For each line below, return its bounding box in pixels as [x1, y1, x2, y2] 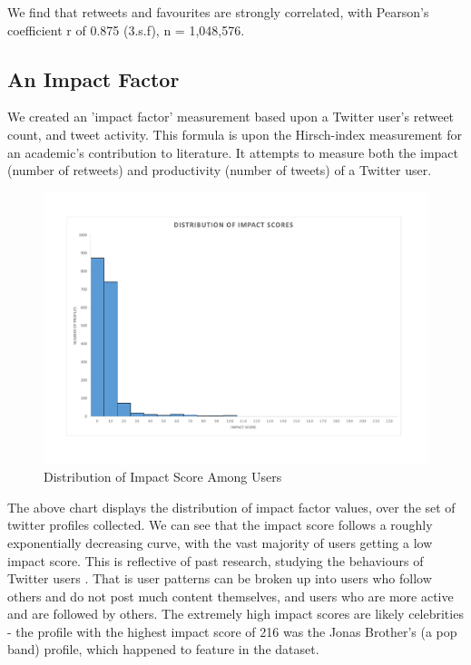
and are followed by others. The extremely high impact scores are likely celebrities [7, 604, 464, 623]
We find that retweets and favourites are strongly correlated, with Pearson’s [7, 3, 429, 21]
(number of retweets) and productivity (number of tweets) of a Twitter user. [7, 161, 432, 180]
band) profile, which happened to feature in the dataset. [7, 640, 319, 659]
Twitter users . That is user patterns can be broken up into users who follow [7, 569, 432, 588]
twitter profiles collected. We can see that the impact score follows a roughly [7, 515, 433, 534]
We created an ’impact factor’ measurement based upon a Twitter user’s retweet [7, 107, 455, 126]
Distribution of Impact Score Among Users [44, 467, 282, 486]
